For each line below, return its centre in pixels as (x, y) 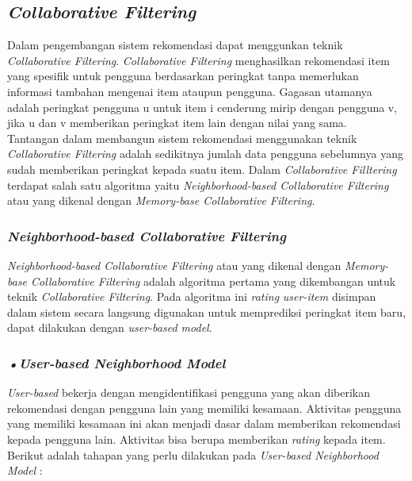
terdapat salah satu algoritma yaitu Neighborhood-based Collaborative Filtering (198, 185)
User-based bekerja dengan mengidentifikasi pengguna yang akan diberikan (189, 392)
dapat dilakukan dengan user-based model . (110, 327)
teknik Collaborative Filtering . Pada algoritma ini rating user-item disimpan (192, 296)
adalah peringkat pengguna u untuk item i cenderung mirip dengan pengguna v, (202, 107)
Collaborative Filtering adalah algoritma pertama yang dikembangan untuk (214, 281)
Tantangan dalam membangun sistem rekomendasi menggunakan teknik (182, 138)
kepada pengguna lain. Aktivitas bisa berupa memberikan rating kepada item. (196, 439)
